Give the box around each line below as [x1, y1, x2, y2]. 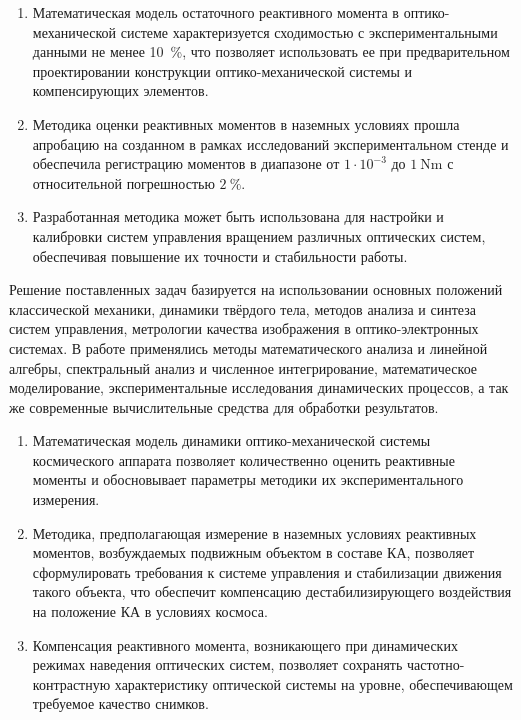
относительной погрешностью [32, 172, 215, 193]
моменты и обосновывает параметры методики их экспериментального [32, 469, 464, 490]
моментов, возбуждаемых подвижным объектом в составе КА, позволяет [32, 542, 475, 563]
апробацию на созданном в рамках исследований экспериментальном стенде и [32, 133, 509, 154]
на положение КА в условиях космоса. [32, 601, 268, 622]
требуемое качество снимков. [32, 693, 209, 714]
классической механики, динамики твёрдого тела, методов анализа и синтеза [9, 298, 476, 319]
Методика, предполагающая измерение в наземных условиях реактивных [32, 522, 477, 543]
